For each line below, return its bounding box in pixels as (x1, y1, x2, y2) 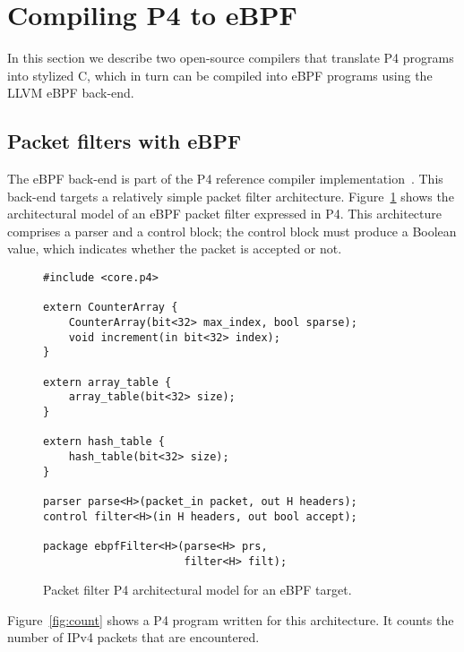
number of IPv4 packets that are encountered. (7, 628, 260, 647)
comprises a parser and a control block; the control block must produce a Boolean (7, 221, 457, 240)
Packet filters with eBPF (7, 127, 242, 155)
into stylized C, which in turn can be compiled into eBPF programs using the (7, 65, 433, 84)
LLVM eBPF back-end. (7, 83, 134, 102)
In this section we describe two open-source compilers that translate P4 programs (7, 48, 454, 67)
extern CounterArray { (43, 301, 178, 314)
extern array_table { (43, 375, 172, 389)
